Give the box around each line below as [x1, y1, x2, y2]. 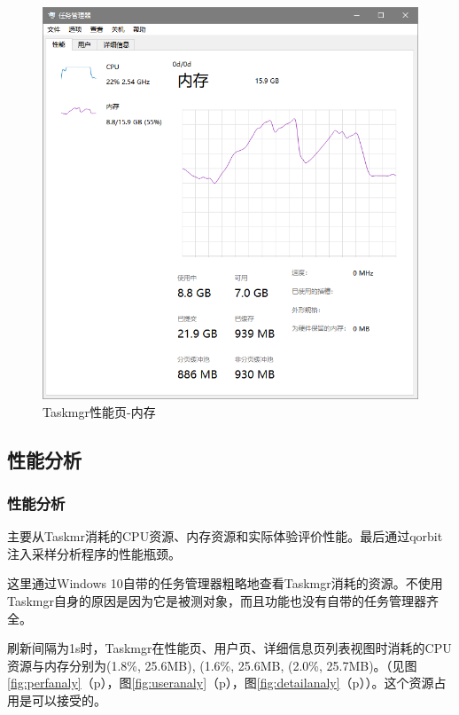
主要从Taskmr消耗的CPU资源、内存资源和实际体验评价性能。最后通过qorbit [7, 527, 443, 546]
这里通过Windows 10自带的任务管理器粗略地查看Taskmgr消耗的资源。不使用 [7, 574, 443, 593]
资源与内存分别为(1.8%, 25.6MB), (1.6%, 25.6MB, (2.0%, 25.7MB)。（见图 [7, 656, 417, 674]
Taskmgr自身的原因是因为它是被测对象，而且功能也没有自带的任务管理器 [7, 592, 427, 610]
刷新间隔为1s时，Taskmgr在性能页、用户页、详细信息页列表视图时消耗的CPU [7, 639, 452, 657]
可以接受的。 [31, 691, 106, 710]
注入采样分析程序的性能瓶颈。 [7, 544, 181, 562]
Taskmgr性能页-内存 [43, 402, 156, 420]
